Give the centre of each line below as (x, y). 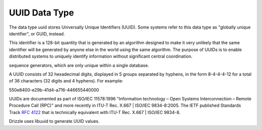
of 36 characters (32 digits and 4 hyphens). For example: (66, 81)
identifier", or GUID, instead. (37, 33)
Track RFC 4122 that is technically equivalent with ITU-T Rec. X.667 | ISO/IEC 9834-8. (95, 112)
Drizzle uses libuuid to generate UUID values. (54, 121)
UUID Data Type (41, 13)
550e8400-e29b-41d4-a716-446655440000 (54, 90)
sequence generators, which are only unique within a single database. (79, 65)
